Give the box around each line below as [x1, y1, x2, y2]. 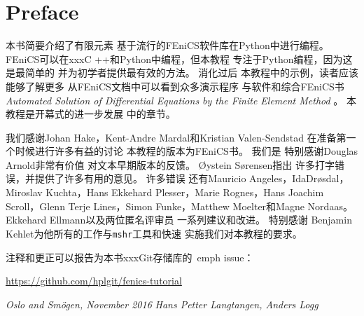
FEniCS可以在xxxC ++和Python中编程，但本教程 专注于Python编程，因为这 [6, 51, 353, 66]
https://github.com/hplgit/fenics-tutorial [6, 273, 182, 288]
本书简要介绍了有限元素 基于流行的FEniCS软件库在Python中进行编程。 [6, 38, 329, 53]
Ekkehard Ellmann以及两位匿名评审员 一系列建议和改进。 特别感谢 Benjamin [6, 212, 352, 227]
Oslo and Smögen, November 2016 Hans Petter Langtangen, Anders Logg [6, 296, 318, 311]
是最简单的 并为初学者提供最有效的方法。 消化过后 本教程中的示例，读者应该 [6, 65, 358, 80]
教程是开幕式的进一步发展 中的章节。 [6, 107, 176, 121]
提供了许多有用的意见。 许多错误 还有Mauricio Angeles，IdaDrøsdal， [34, 171, 349, 186]
